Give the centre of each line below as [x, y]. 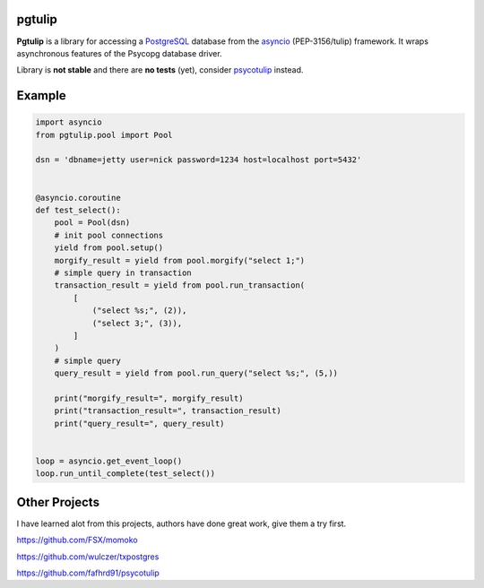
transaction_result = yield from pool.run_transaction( [180, 285]
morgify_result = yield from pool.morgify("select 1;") [180, 260]
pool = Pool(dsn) [92, 223]
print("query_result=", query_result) [139, 423]
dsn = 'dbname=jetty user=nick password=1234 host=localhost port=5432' [199, 160]
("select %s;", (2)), [139, 311]
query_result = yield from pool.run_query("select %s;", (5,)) [196, 373]
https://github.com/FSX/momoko [77, 540]
